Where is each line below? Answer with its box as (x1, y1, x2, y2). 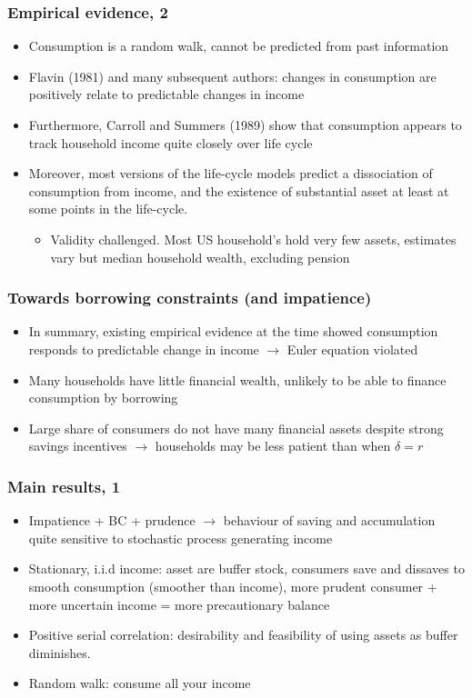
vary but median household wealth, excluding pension (50, 247, 350, 266)
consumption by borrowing (28, 388, 178, 407)
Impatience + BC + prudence (28, 511, 196, 530)
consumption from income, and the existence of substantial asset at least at (28, 181, 449, 200)
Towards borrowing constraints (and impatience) (7, 286, 372, 309)
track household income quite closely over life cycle (28, 133, 313, 152)
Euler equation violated (286, 339, 418, 358)
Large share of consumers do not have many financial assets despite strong (28, 418, 444, 437)
